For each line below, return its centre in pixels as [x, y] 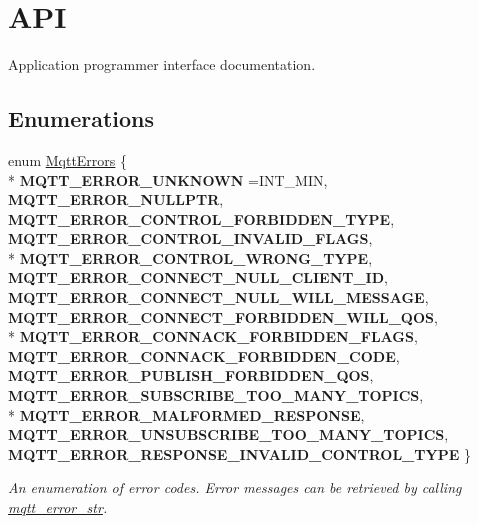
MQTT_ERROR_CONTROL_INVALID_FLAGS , [190, 238]
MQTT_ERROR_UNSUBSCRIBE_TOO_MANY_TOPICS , [228, 434]
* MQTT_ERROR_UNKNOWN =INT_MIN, [168, 179]
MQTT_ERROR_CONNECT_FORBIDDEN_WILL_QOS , [223, 316]
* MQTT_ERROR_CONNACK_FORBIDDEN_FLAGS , [213, 336]
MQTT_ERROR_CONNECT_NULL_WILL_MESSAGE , [218, 297]
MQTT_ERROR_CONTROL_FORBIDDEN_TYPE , [201, 218]
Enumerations [81, 118]
